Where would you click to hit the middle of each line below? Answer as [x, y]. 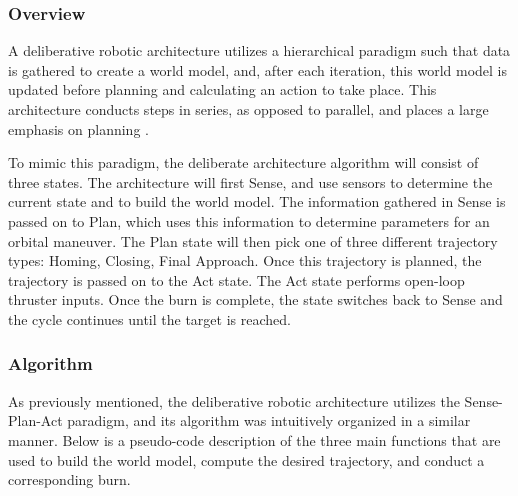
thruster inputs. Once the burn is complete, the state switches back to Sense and [255, 299]
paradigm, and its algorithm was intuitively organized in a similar [269, 420]
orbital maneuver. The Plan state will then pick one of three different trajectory [253, 240]
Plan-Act [35, 420]
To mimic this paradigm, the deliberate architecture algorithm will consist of [243, 162]
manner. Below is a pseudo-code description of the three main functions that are [254, 439]
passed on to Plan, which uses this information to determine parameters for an [249, 220]
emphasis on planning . [78, 128]
